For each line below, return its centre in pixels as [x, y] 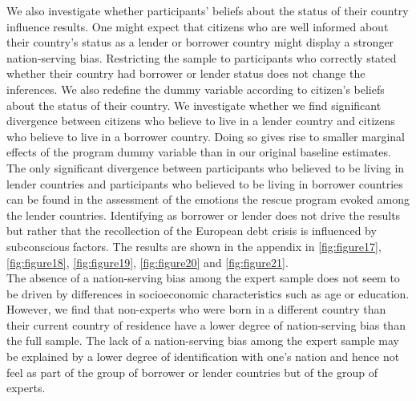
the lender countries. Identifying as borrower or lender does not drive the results [204, 215]
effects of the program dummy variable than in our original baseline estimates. [199, 152]
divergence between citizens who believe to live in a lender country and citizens [201, 121]
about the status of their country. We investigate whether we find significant [194, 105]
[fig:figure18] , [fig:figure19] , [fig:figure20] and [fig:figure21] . [147, 262]
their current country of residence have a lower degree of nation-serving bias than [206, 324]
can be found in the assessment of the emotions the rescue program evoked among [208, 199]
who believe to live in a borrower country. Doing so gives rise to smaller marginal [206, 136]
